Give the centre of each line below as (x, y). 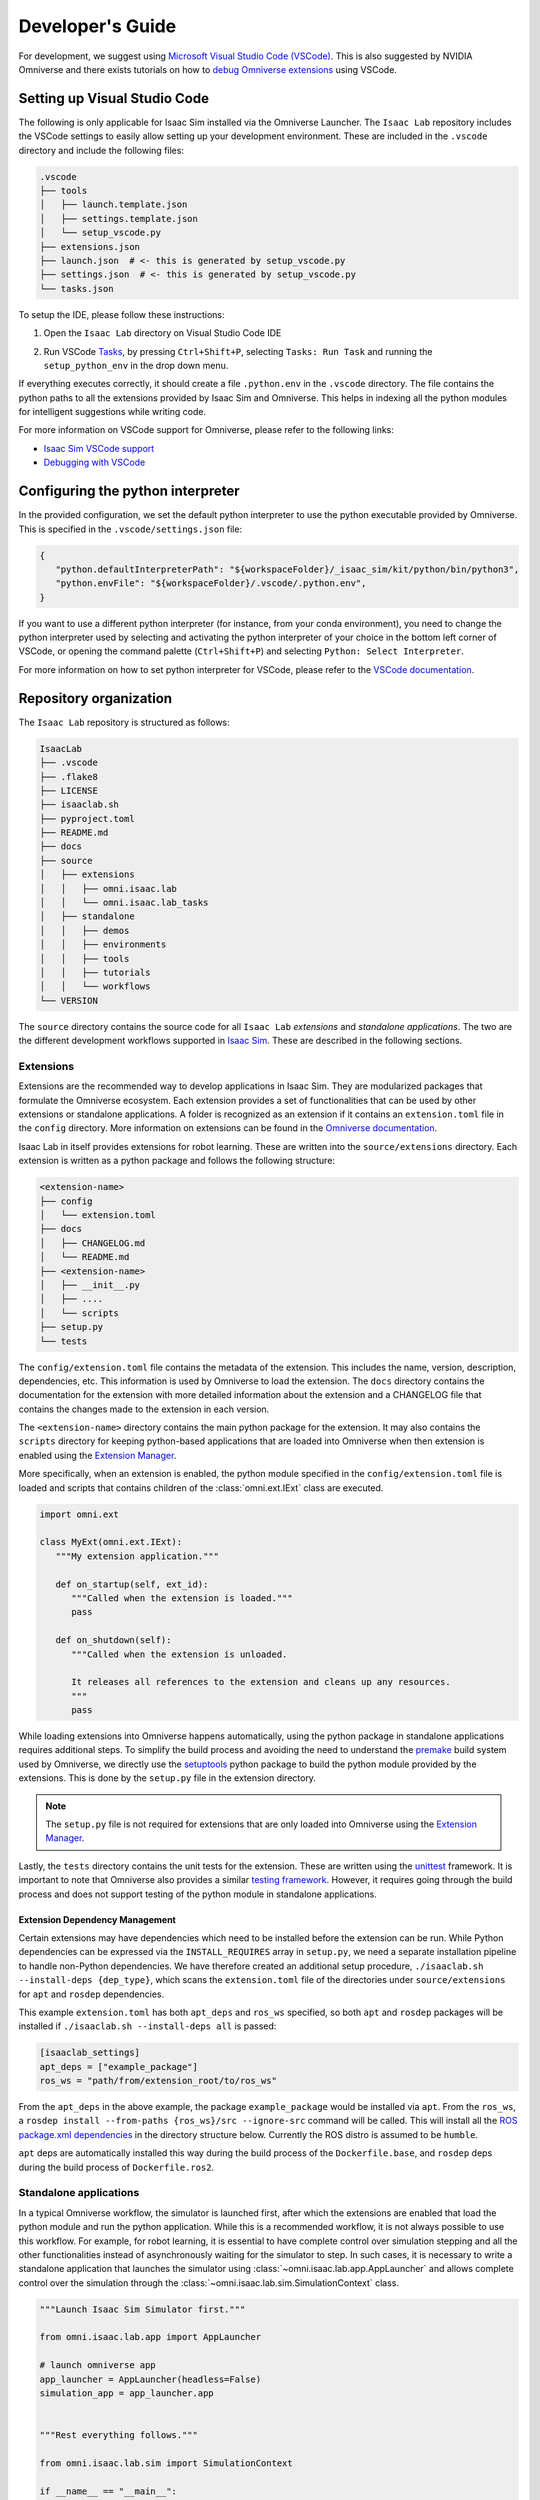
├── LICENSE (69, 790)
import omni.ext (79, 1514)
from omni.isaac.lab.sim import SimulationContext (166, 2463)
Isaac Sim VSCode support (99, 448)
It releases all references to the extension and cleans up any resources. (261, 1682)
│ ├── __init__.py (89, 1284)
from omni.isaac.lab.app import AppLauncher (150, 2337)
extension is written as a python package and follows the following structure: (176, 1161)
